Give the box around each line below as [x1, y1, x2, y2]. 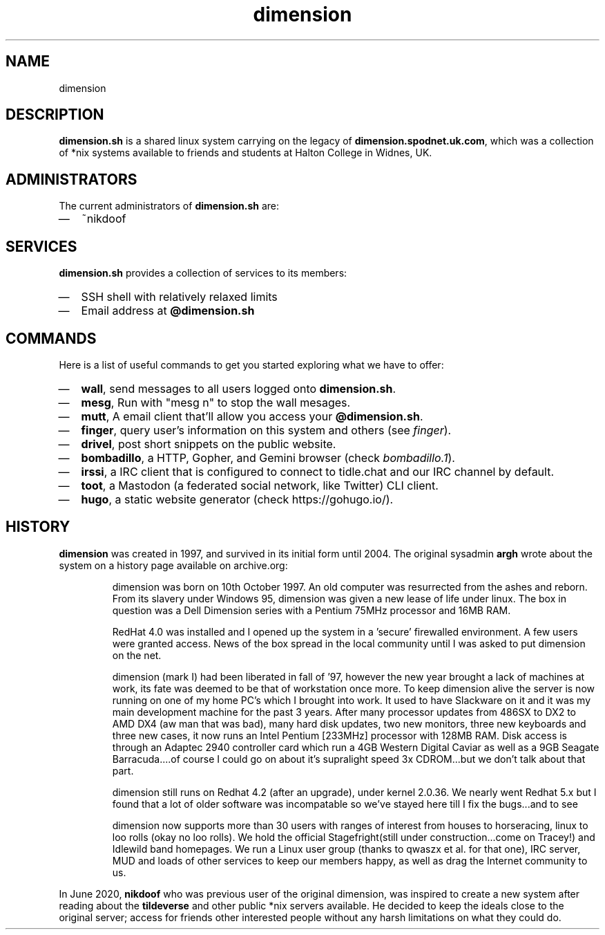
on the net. [112, 649, 162, 661]
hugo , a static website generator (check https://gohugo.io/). [81, 492, 394, 506]
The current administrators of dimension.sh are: [59, 200, 280, 212]
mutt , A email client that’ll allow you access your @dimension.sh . [81, 409, 423, 423]
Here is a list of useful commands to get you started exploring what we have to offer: [59, 358, 444, 371]
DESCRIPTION [6, 106, 104, 124]
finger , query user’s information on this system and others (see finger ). [81, 423, 452, 437]
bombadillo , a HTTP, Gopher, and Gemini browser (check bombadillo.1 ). [81, 450, 455, 465]
